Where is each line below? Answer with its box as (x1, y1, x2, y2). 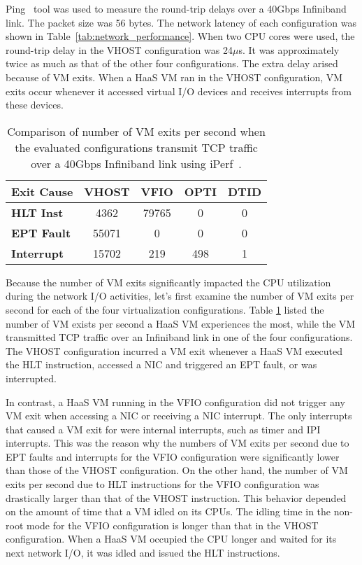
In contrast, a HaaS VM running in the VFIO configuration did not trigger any (6, 394, 345, 409)
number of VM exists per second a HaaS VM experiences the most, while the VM (6, 316, 356, 330)
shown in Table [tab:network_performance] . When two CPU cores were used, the (6, 29, 355, 43)
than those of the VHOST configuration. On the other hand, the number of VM (6, 463, 348, 477)
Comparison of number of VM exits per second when (7, 123, 266, 139)
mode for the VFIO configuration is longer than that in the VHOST (26, 517, 319, 532)
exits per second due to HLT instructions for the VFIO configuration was (6, 477, 319, 491)
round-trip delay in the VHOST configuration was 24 (6, 42, 233, 57)
